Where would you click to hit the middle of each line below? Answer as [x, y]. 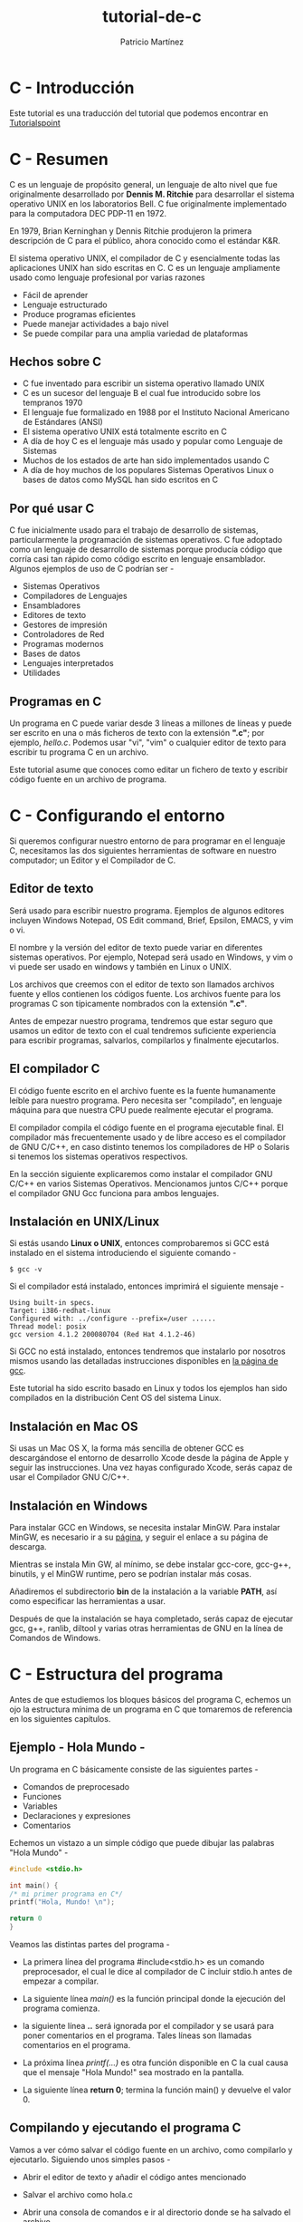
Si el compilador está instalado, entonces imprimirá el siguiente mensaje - [147, 1286]
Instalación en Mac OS [74, 1426]
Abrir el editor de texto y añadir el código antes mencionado [134, 2177]
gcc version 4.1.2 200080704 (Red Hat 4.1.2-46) [103, 1335]
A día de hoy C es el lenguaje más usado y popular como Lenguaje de [152, 441]
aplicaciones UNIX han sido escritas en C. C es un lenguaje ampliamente [145, 267]
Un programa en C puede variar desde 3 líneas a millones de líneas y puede [151, 723]
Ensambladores [52, 605]
